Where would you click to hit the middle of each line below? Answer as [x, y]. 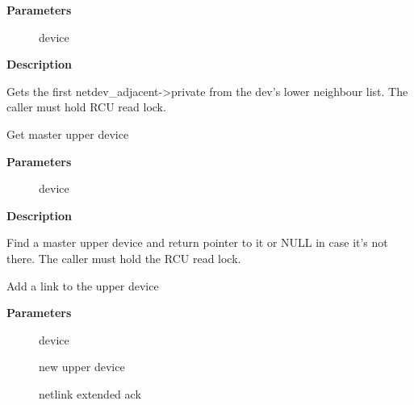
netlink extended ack [90, 393]
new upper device [82, 367]
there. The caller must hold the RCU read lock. [124, 258]
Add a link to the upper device [83, 285]
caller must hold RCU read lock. [86, 107]
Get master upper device [68, 134]
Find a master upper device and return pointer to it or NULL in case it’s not [197, 242]
